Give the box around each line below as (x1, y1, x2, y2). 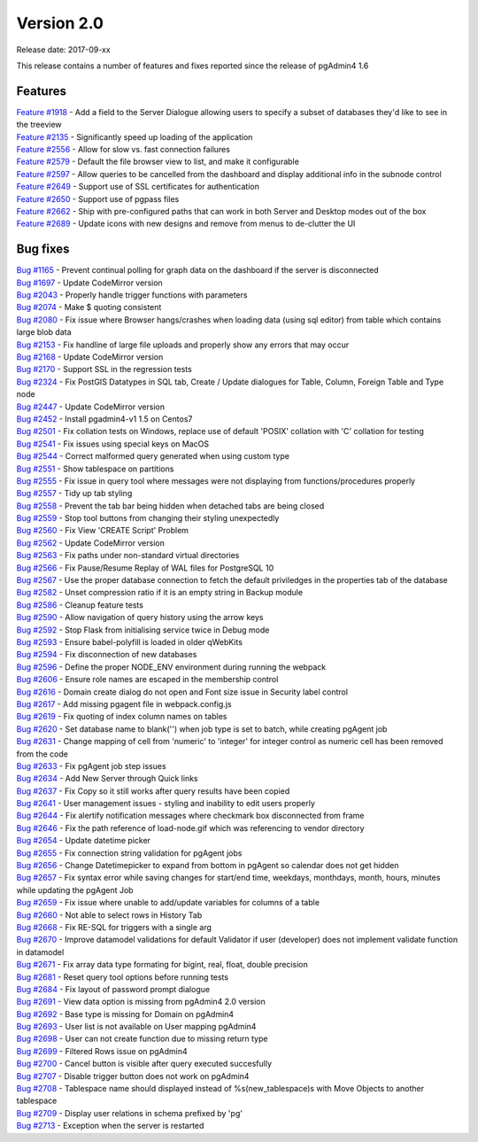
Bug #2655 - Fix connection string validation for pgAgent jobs (16, 847, 243, 858)
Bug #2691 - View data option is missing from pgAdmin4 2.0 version (16, 997, 266, 1007)
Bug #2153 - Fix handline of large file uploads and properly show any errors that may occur (16, 339, 350, 350)
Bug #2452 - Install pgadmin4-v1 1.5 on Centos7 (16, 413, 193, 424)
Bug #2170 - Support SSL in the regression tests (16, 364, 192, 375)
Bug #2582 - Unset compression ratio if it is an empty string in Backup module (16, 587, 304, 598)
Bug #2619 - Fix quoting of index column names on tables (16, 711, 227, 722)
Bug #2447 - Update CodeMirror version (16, 401, 166, 412)
